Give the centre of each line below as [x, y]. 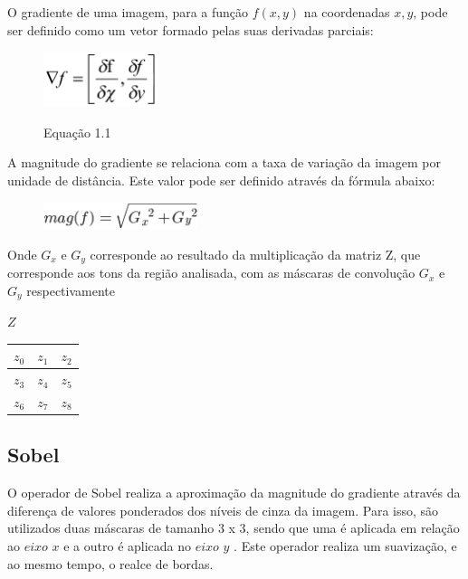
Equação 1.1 [77, 132]
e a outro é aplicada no [128, 546]
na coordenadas [347, 12]
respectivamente [71, 290]
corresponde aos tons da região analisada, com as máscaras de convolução [211, 273]
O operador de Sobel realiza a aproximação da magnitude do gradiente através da [234, 493]
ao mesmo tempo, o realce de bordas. [110, 563]
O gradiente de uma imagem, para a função [128, 12]
